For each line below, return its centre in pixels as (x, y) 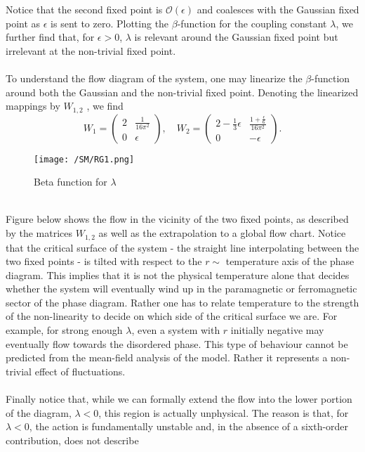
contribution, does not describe (72, 440)
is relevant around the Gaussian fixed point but (236, 37)
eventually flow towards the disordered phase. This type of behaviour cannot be (177, 343)
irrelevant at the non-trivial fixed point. (91, 50)
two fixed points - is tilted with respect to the (104, 261)
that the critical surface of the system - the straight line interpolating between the (182, 247)
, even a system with (176, 330)
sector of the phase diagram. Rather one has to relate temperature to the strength (182, 302)
